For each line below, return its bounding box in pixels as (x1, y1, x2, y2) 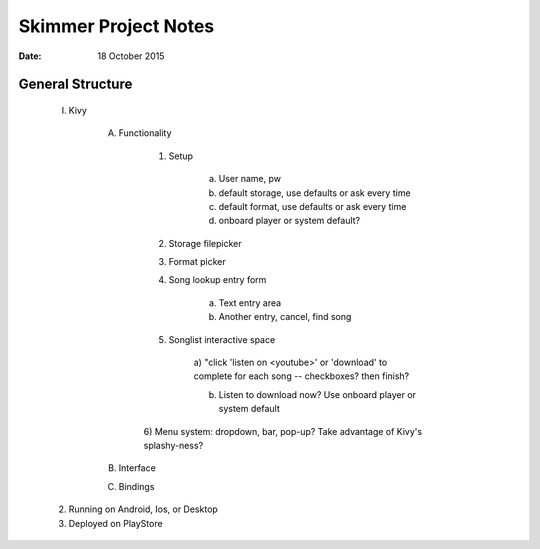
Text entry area (218, 296, 282, 309)
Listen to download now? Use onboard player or (218, 388, 417, 400)
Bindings (118, 480, 155, 492)
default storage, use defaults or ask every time (218, 186, 411, 199)
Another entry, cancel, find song (218, 311, 352, 323)
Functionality (118, 127, 172, 139)
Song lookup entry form (168, 274, 267, 286)
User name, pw (218, 173, 282, 185)
